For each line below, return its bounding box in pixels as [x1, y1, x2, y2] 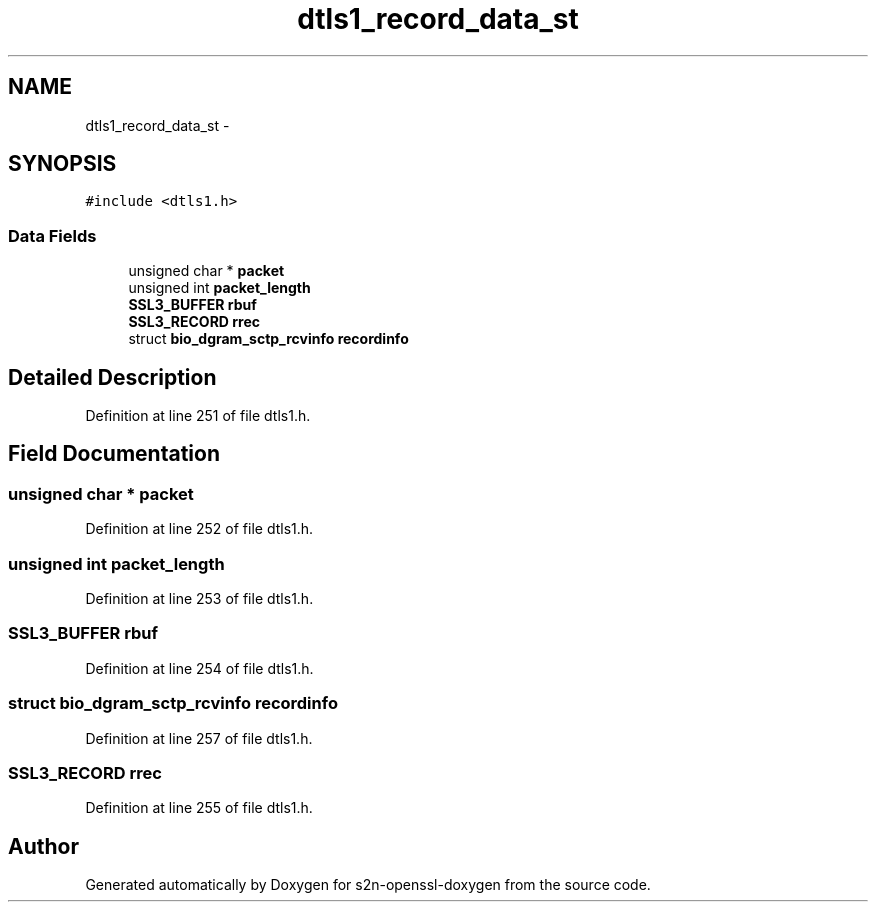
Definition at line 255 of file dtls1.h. [85, 799, 313, 817]
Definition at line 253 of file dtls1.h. [85, 590, 314, 607]
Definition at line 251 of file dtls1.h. [85, 407, 311, 425]
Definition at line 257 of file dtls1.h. [85, 729, 313, 747]
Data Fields [8, 225, 97, 246]
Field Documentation [8, 441, 220, 467]
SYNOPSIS [8, 151, 117, 177]
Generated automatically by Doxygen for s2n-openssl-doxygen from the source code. [85, 876, 651, 894]
